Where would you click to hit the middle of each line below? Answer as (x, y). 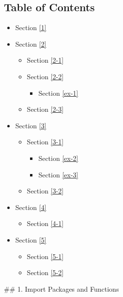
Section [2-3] (45, 109)
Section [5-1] (45, 256)
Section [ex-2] (58, 158)
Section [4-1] (45, 223)
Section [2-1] (45, 60)
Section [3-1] (45, 142)
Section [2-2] (45, 76)
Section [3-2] (45, 191)
